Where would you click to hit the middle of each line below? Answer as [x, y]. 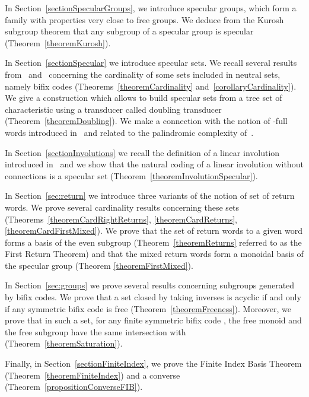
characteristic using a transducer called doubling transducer [113, 109]
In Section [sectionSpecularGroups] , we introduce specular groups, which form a [151, 8]
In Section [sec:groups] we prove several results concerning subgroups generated [150, 285]
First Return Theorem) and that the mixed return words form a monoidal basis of [154, 254]
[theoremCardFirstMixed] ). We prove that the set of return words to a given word [154, 231]
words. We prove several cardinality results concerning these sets [122, 207]
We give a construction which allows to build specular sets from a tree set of [144, 98]
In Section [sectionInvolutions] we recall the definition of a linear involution [142, 152]
